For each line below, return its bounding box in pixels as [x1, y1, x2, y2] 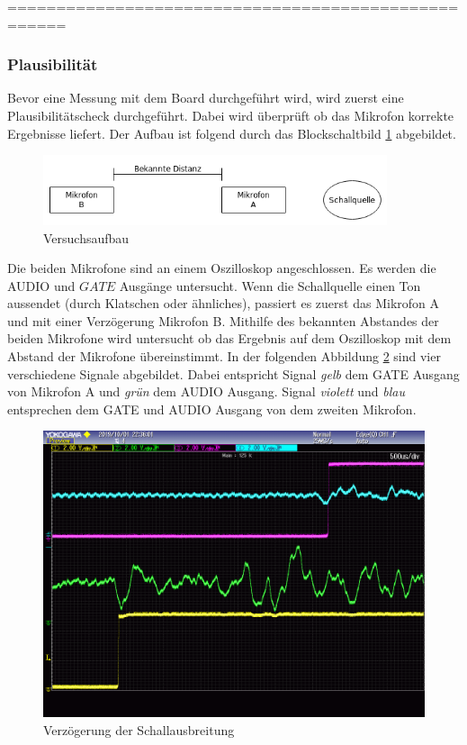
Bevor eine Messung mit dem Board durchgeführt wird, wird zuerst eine [7, 88, 404, 107]
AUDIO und [7, 276, 76, 295]
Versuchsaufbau [43, 228, 130, 247]
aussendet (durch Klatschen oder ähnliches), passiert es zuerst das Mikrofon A [7, 294, 439, 313]
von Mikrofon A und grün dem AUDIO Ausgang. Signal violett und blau [7, 382, 405, 401]
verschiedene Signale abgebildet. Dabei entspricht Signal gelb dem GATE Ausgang [7, 364, 460, 383]
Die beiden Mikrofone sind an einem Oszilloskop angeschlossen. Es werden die [7, 259, 436, 277]
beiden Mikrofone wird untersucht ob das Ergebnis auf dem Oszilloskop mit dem [7, 329, 452, 348]
